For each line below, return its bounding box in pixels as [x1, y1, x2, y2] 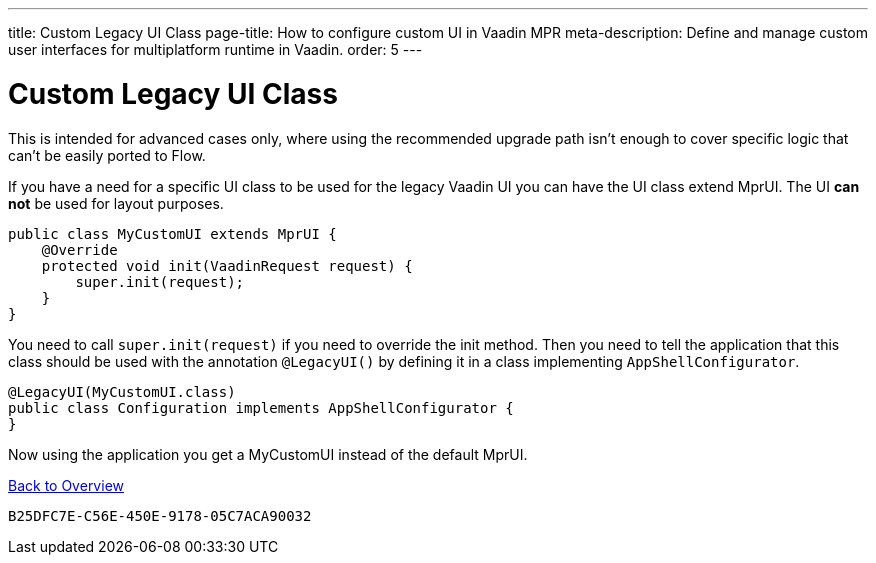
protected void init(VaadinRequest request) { [41, 257, 413, 274]
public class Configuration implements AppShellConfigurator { [8, 399, 514, 416]
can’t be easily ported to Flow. [8, 146, 206, 164]
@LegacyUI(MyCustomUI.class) [8, 383, 236, 400]
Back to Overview [8, 476, 124, 494]
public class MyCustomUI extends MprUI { [8, 225, 337, 242]
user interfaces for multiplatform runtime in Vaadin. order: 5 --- [8, 41, 423, 58]
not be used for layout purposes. [8, 194, 224, 212]
